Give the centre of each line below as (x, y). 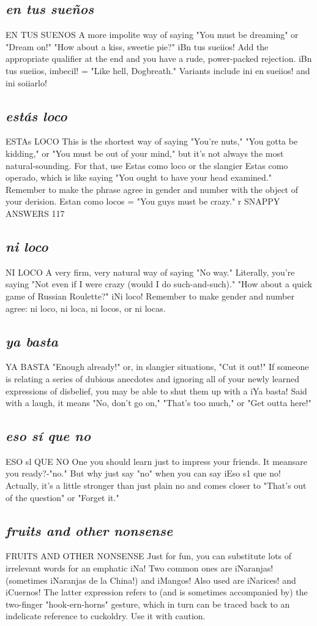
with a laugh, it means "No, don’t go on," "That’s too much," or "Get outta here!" (158, 403)
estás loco (36, 115)
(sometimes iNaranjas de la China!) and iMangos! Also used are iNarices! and (151, 580)
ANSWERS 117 (35, 213)
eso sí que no (48, 436)
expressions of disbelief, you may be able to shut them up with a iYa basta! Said (156, 390)
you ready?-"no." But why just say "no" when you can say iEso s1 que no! (143, 473)
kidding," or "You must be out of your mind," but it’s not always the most (145, 153)
